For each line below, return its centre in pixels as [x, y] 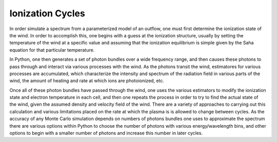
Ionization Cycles [47, 13]
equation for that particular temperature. [52, 50]
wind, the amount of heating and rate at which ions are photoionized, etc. [87, 81]
